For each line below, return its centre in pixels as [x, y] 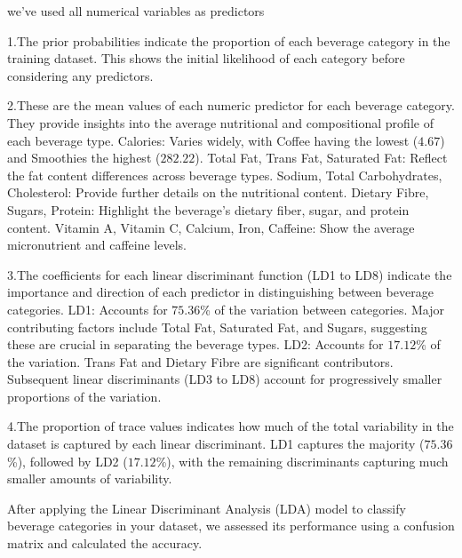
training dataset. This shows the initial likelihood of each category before [206, 58]
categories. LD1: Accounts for [88, 309]
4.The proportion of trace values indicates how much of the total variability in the [231, 426]
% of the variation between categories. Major [322, 309]
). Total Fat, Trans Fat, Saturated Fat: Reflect [321, 158]
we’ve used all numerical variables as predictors [136, 11]
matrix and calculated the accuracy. [105, 543]
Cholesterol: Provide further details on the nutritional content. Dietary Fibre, [218, 192]
